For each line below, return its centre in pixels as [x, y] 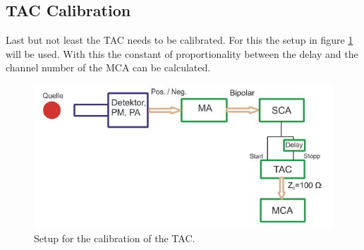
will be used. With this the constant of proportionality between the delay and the [182, 53]
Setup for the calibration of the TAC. [115, 238]
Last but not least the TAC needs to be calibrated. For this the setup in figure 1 [180, 40]
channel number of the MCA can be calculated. [108, 67]
